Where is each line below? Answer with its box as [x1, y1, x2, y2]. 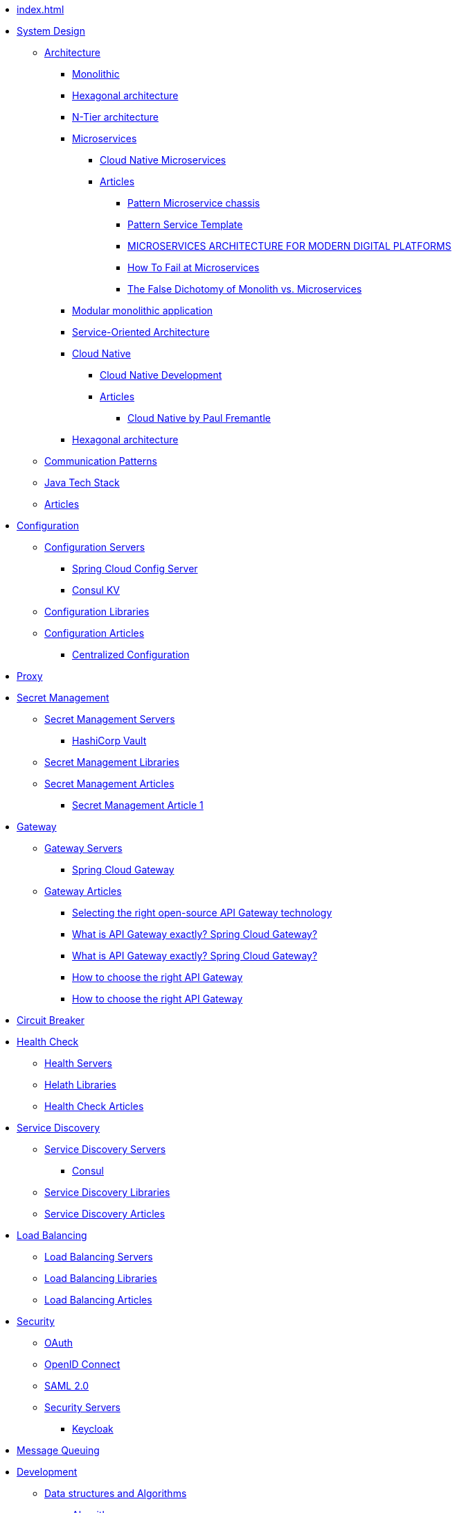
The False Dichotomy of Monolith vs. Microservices [127, 283, 362, 295]
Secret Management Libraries [44, 756, 179, 768]
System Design [17, 25, 85, 37]
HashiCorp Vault [72, 735, 147, 746]
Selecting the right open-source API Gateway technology [72, 907, 332, 918]
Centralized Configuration [72, 649, 190, 660]
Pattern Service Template [127, 219, 243, 230]
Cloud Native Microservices [100, 154, 226, 166]
